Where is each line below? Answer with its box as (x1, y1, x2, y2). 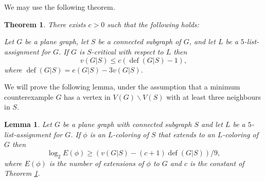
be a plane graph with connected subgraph (62, 118, 192, 129)
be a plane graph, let (25, 36, 89, 47)
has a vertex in (64, 91, 111, 102)
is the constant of (190, 157, 244, 168)
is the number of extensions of (49, 157, 144, 168)
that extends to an (158, 129, 215, 139)
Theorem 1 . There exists (4, 19, 86, 29)
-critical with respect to (91, 46, 164, 57)
